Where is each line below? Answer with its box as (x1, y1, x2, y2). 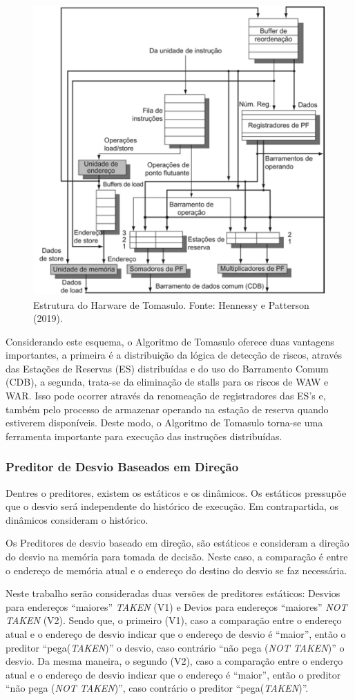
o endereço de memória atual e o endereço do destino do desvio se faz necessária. (6, 562, 347, 577)
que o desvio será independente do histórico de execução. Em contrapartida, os (6, 499, 339, 513)
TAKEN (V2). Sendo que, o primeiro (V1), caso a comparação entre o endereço (6, 613, 342, 627)
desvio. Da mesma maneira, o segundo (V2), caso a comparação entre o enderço (6, 654, 343, 668)
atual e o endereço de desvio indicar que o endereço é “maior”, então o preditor (6, 667, 341, 681)
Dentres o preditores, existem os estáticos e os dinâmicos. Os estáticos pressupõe (6, 485, 347, 500)
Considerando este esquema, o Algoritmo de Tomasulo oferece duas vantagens (6, 334, 334, 348)
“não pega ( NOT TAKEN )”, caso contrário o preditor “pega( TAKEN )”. (6, 681, 309, 695)
